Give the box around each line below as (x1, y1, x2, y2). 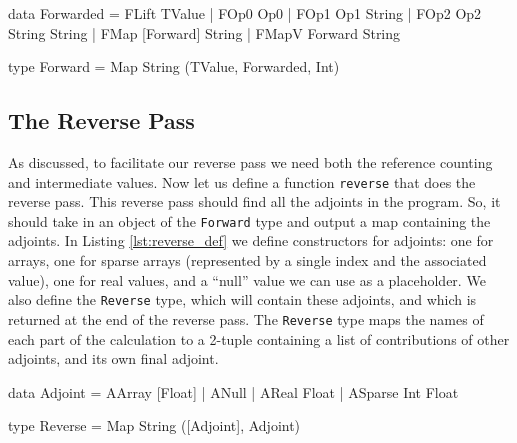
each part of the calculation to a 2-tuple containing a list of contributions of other (8, 328, 510, 349)
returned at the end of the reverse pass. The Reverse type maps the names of (8, 308, 484, 329)
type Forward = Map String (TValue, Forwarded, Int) (8, 56, 340, 77)
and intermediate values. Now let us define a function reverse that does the (8, 171, 476, 192)
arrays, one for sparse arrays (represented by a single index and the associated (8, 250, 487, 271)
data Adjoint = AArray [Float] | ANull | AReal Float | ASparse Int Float (8, 381, 459, 402)
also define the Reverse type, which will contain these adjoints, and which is (8, 289, 477, 310)
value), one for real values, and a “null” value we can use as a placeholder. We (8, 269, 486, 290)
